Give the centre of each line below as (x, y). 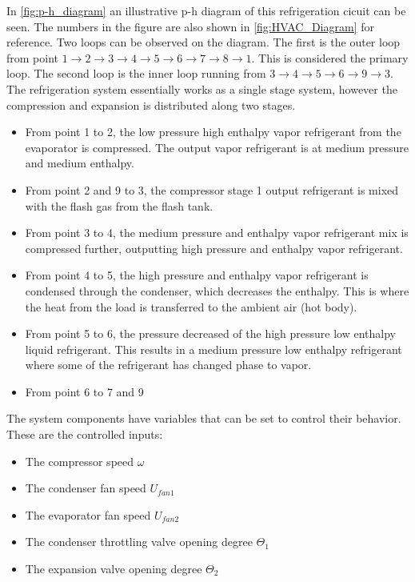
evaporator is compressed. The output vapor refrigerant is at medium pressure (217, 147)
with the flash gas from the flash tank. (119, 205)
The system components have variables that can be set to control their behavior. (204, 418)
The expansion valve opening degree (114, 569)
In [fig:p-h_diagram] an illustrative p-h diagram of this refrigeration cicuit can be (206, 10)
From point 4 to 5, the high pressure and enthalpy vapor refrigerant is (197, 275)
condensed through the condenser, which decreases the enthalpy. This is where (217, 290)
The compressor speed (80, 461)
